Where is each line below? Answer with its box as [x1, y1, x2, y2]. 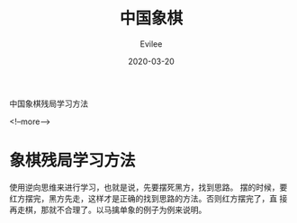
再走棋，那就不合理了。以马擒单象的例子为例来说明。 [9, 204, 207, 215]
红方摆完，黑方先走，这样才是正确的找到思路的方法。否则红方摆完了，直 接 [9, 192, 288, 203]
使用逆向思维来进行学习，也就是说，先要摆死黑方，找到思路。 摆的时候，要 [9, 182, 288, 192]
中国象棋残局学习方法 [9, 98, 88, 109]
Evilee [139, 38, 163, 49]
